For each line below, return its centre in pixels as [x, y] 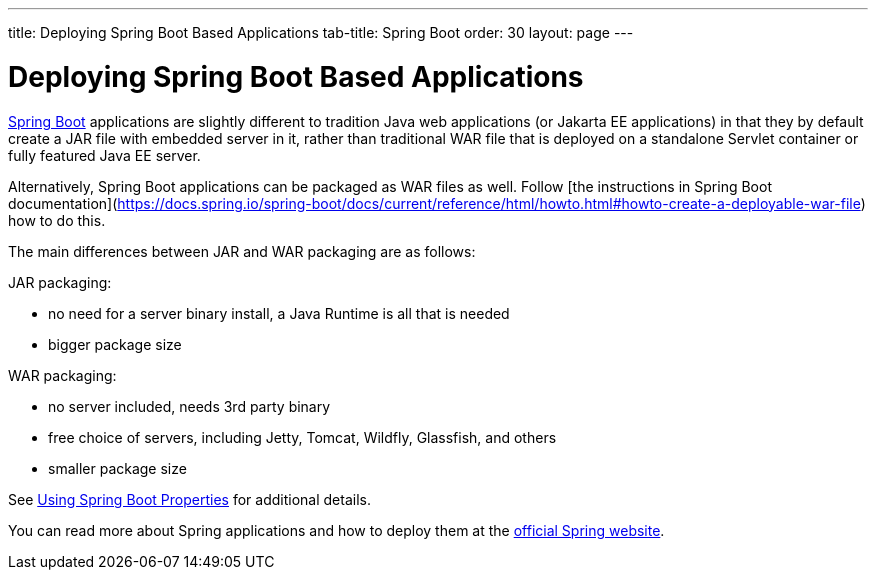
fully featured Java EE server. [104, 155]
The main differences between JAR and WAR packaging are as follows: [242, 251]
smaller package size [117, 468]
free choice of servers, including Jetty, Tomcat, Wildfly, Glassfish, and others [302, 437]
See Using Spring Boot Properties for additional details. [189, 499]
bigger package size [115, 344]
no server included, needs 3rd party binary [189, 406]
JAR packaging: [60, 282]
